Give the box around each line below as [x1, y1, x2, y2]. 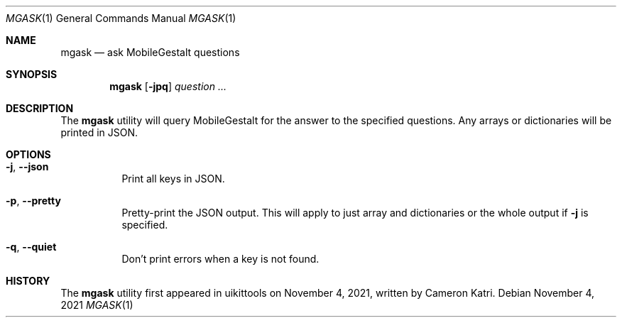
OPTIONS [6, 148, 51, 160]
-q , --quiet [6, 241, 57, 253]
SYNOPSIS [6, 68, 58, 80]
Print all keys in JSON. [121, 173, 225, 185]
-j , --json [6, 160, 49, 173]
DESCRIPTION [6, 102, 74, 114]
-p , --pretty [6, 195, 61, 207]
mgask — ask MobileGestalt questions [60, 46, 240, 58]
